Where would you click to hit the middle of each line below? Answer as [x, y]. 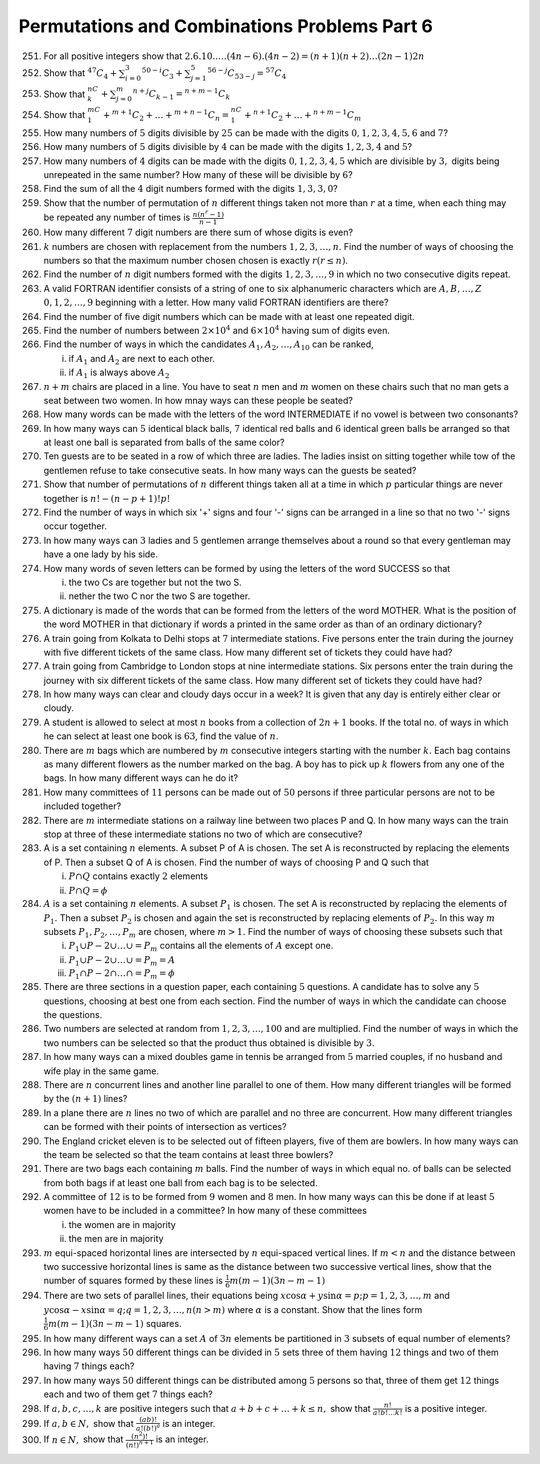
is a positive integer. [446, 1408]
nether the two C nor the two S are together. [159, 596]
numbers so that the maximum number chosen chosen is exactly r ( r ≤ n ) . [196, 260]
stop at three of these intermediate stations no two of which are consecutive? [203, 834]
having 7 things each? [89, 1366]
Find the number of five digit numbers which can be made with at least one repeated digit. [229, 316]
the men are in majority [116, 1239]
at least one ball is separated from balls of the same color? [164, 442]
